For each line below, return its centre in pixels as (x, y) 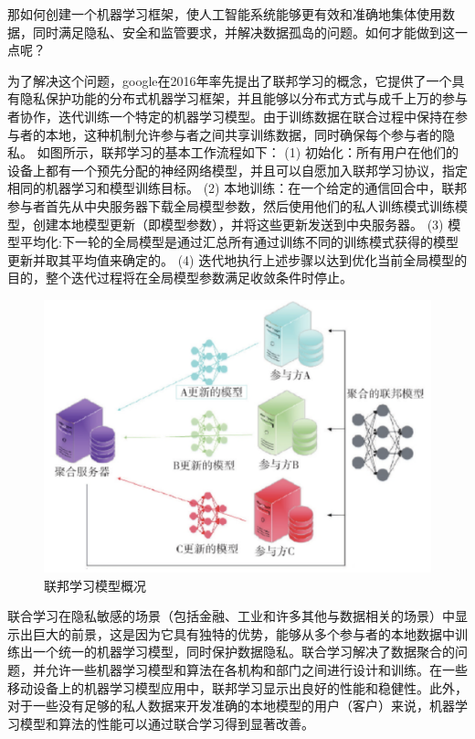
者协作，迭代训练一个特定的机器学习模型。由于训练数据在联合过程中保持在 (231, 116)
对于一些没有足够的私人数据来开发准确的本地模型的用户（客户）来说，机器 (231, 706)
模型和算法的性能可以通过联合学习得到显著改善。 (167, 723)
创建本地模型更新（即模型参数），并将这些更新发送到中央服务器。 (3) (238, 224)
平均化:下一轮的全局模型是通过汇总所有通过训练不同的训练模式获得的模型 (239, 242)
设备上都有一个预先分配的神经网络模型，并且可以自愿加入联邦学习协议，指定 (237, 170)
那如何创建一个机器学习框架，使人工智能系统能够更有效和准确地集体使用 (225, 14)
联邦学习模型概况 (95, 585)
